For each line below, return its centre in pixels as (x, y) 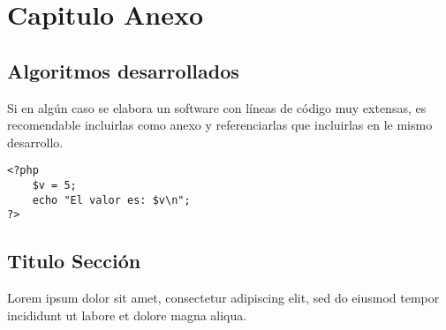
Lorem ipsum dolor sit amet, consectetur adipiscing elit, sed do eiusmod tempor (223, 298)
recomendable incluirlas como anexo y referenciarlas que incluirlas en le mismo (220, 125)
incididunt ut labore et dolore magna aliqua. (127, 315)
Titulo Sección (74, 261)
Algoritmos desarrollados (123, 70)
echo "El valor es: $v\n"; (111, 200)
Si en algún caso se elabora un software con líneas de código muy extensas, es (217, 107)
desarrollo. (35, 142)
